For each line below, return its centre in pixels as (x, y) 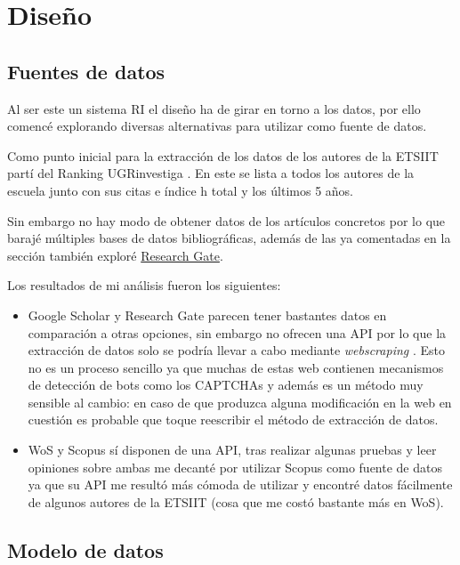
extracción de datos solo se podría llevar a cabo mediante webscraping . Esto (236, 350)
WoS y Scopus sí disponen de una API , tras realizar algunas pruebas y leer (232, 450)
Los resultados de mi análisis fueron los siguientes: (144, 285)
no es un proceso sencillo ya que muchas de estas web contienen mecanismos (236, 367)
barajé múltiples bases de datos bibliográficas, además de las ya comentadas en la (229, 238)
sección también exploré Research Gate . (115, 255)
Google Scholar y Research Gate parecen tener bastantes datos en (207, 315)
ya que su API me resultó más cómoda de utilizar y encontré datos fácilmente (240, 484)
